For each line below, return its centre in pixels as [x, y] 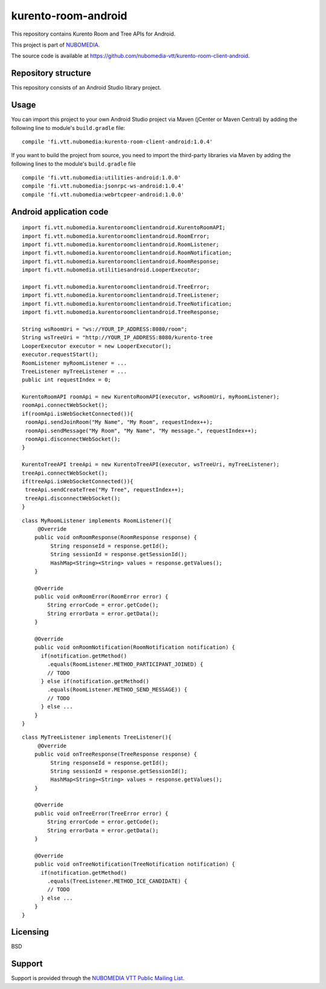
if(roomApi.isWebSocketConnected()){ [78, 413]
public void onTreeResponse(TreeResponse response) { [116, 754]
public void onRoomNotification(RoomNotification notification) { [135, 647]
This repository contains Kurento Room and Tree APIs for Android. [93, 34]
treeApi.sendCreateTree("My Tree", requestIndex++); [104, 490]
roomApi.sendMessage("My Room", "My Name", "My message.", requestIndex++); [141, 430]
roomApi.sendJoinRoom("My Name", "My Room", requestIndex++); [119, 422]
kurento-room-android [69, 16]
